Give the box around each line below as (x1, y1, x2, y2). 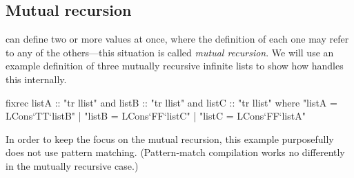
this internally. (6, 71, 67, 86)
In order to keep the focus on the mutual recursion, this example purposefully (6, 131, 334, 146)
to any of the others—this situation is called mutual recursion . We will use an (6, 45, 334, 59)
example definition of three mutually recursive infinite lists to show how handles (6, 58, 344, 73)
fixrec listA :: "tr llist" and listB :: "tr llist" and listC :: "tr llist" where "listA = (6, 95, 337, 109)
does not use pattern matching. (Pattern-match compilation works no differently (6, 145, 345, 159)
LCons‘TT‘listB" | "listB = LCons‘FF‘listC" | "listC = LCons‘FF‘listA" (6, 109, 306, 123)
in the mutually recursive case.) (6, 158, 139, 173)
